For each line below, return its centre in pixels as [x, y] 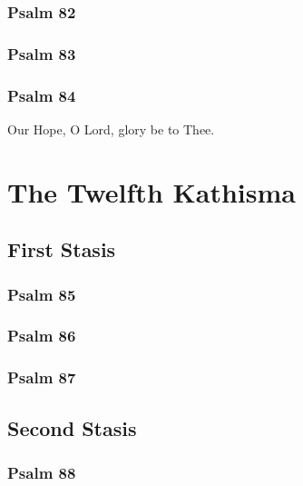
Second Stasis [72, 427]
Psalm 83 [42, 53]
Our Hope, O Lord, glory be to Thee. [111, 129]
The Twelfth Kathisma [151, 191]
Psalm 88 [42, 472]
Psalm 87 [42, 377]
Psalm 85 [42, 294]
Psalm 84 [42, 95]
